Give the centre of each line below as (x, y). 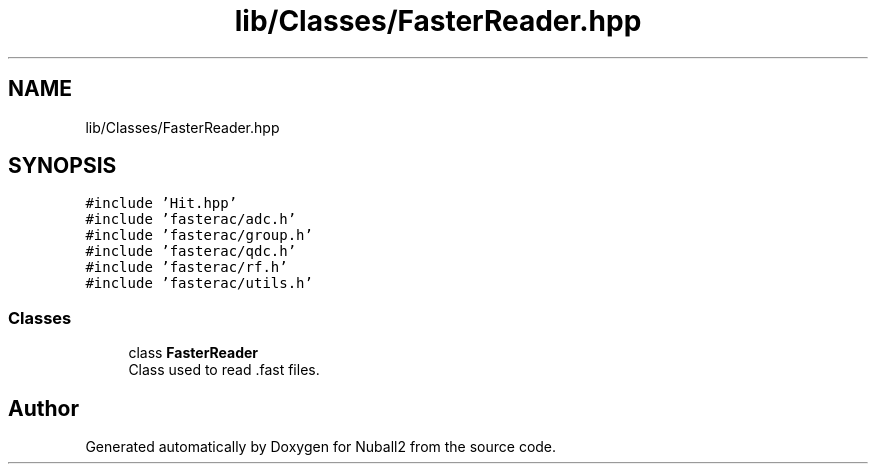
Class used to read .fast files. (224, 370)
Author (43, 408)
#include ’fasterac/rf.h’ (186, 267)
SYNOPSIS (62, 166)
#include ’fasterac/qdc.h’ (191, 251)
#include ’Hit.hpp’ (161, 203)
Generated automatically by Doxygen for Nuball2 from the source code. (321, 447)
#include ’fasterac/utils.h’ (199, 283)
